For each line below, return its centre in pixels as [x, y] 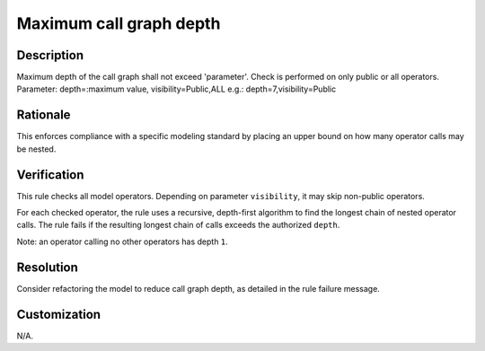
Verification [50, 175]
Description [50, 55]
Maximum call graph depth [119, 23]
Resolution [47, 267]
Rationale [44, 115]
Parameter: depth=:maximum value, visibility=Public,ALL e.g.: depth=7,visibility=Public [176, 89]
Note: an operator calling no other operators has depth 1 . [122, 241]
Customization [59, 314]
